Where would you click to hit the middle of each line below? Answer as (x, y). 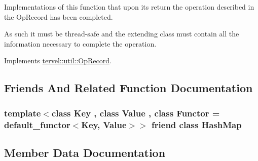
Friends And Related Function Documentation (128, 88)
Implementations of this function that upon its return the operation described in (129, 7)
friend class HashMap (197, 124)
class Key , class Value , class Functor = (136, 113)
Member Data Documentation (85, 152)
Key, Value (104, 124)
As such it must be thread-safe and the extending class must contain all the (122, 34)
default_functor (37, 124)
